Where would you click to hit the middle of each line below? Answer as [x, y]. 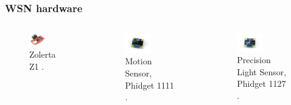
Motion [138, 61]
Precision [254, 60]
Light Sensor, [262, 71]
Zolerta [43, 54]
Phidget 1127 [261, 83]
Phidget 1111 [149, 85]
